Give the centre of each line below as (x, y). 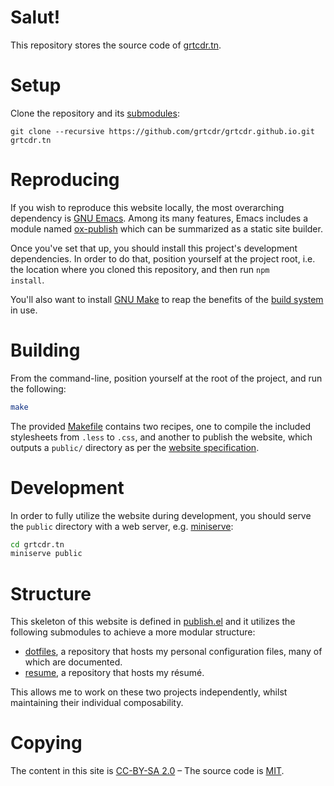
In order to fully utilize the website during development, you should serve (161, 515)
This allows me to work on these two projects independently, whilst (149, 692)
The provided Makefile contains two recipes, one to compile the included (161, 426)
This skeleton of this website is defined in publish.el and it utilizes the (153, 622)
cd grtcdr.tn (37, 544)
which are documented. (73, 662)
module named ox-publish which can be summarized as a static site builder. (166, 228)
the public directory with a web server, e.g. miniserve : (122, 526)
